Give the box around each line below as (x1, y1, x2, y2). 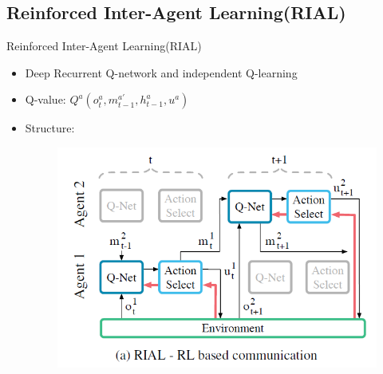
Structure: (25, 120, 75, 136)
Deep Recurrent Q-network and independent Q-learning (25, 64, 298, 81)
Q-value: (25, 91, 66, 108)
